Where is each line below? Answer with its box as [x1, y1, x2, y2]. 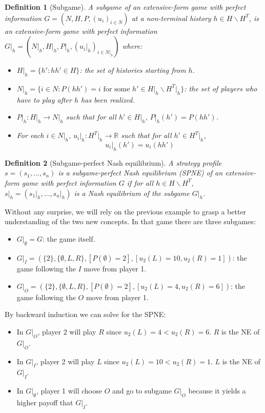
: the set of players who [184, 83, 257, 93]
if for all [127, 177, 154, 188]
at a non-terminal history [131, 12, 211, 23]
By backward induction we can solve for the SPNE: [5, 309, 166, 320]
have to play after [16, 94, 72, 105]
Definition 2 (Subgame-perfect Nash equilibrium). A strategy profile [5, 157, 222, 168]
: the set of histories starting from [79, 65, 186, 75]
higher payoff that [16, 397, 73, 407]
